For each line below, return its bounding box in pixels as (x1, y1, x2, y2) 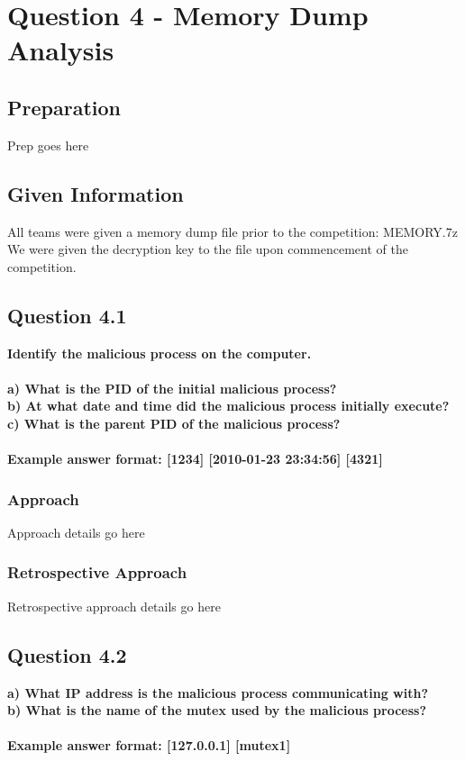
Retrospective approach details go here (7, 596, 221, 615)
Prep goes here (7, 135, 89, 154)
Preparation (7, 93, 121, 121)
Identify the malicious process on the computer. (7, 343, 312, 362)
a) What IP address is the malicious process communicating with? (7, 683, 428, 702)
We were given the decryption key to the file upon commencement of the (7, 240, 408, 258)
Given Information (7, 179, 184, 207)
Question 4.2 (7, 640, 127, 668)
